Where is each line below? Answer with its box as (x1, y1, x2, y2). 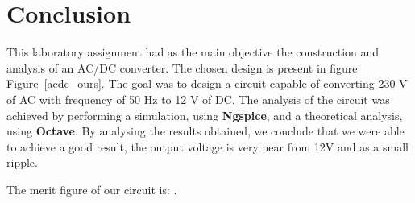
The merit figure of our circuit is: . (6, 180, 177, 197)
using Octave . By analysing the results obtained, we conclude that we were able (6, 122, 405, 139)
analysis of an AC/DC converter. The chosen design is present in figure (6, 59, 358, 76)
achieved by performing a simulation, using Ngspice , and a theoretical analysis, (6, 106, 403, 123)
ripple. (6, 154, 38, 171)
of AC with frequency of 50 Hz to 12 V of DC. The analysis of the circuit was (6, 90, 390, 107)
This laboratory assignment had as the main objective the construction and (6, 43, 380, 60)
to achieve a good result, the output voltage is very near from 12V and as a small (6, 138, 409, 155)
